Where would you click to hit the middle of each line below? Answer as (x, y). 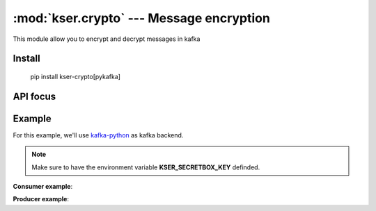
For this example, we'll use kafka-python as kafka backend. (98, 135)
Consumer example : (43, 187)
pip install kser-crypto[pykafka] (76, 76)
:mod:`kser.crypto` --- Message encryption (142, 18)
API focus (34, 96)
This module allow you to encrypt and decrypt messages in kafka (107, 39)
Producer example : (41, 199)
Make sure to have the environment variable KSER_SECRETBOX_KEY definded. (146, 167)
